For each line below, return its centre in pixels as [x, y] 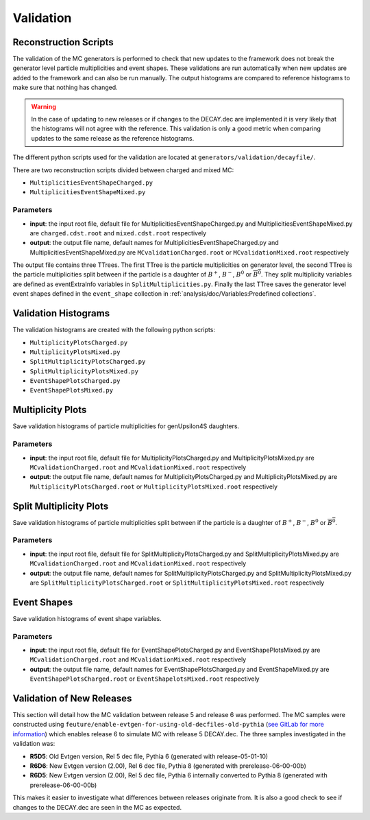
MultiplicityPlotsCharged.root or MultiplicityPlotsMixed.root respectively [153, 487]
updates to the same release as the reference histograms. [113, 138]
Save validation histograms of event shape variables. [87, 618]
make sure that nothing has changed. [65, 87]
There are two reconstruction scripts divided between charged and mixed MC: [123, 170]
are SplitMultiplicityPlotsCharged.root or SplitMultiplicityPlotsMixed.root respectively [177, 583]
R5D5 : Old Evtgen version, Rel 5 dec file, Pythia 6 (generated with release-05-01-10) [149, 756]
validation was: [34, 744]
